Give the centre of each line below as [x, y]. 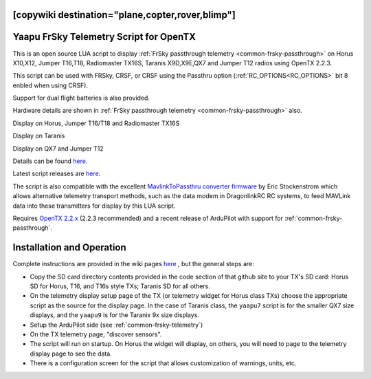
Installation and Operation [69, 248]
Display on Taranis [39, 136]
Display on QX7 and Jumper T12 [58, 149]
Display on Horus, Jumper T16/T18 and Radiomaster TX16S [96, 123]
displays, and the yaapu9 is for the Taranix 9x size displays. [114, 315]
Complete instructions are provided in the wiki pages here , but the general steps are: [133, 264]
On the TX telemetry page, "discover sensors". [96, 334]
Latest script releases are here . [57, 174]
